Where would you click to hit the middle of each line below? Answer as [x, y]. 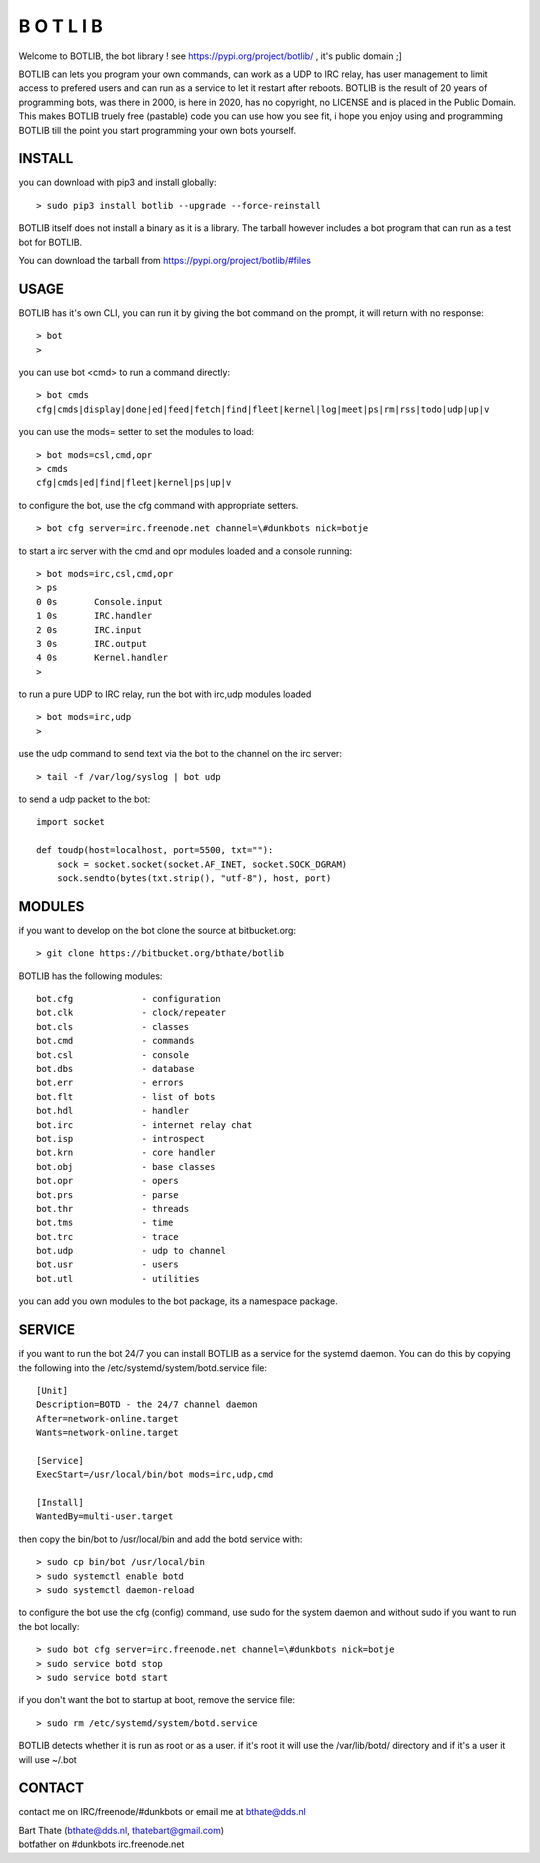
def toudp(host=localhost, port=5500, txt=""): [155, 850]
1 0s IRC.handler [94, 616]
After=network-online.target [107, 1418]
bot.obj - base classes [126, 1166]
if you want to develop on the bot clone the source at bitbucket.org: [157, 930]
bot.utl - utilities [118, 1278]
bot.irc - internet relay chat [144, 1124]
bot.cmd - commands [115, 1041]
